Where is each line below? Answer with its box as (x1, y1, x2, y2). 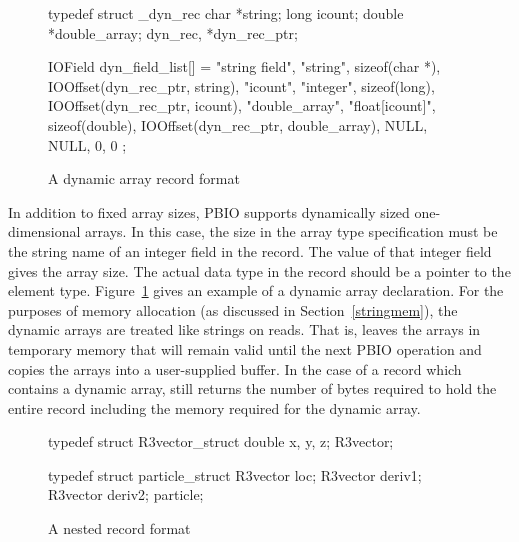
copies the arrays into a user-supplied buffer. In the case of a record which (8, 358, 462, 379)
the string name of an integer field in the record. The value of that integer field (8, 240, 492, 261)
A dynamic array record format (48, 168, 240, 189)
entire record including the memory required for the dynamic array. (8, 397, 421, 418)
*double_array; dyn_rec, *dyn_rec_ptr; (48, 22, 298, 43)
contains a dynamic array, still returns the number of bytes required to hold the (8, 378, 497, 399)
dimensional (8, 221, 81, 242)
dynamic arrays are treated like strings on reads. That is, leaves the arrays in (8, 319, 481, 340)
